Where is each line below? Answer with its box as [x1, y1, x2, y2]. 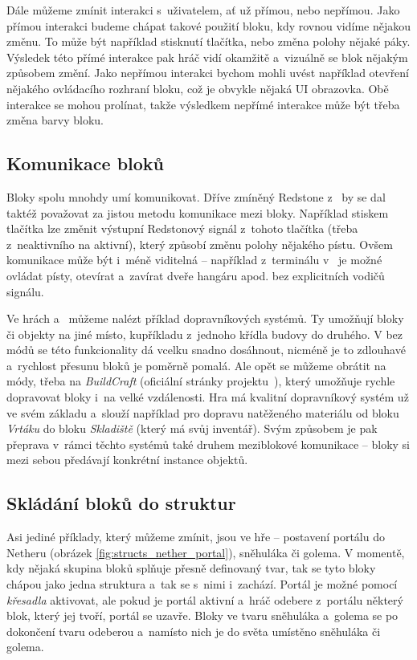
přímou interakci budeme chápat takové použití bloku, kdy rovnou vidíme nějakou [6, 17, 411, 34]
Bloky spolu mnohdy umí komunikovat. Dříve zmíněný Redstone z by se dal [6, 188, 386, 205]
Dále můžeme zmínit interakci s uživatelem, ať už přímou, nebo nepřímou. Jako [6, 2, 400, 18]
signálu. [6, 283, 44, 299]
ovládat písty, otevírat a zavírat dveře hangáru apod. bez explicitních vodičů [6, 267, 385, 283]
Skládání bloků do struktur [6, 491, 236, 515]
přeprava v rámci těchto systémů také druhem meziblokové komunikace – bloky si [6, 435, 410, 452]
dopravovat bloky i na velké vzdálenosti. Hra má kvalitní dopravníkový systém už [6, 389, 409, 405]
